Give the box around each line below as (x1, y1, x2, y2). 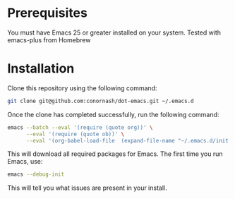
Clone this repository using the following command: (7, 83, 157, 92)
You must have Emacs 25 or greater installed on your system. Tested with (7, 28, 221, 37)
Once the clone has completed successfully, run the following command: (7, 110, 219, 119)
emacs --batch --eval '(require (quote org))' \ (7, 123, 153, 131)
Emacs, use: (7, 157, 43, 166)
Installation (7, 61, 75, 77)
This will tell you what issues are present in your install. (7, 183, 167, 192)
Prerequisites (7, 5, 88, 21)
